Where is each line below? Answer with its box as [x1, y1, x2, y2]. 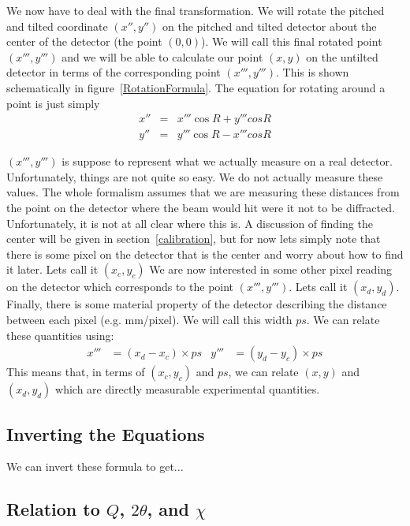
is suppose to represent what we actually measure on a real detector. [61, 153, 393, 170]
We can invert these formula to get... [6, 458, 184, 475]
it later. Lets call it [6, 261, 99, 278]
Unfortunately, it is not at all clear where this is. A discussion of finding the [6, 215, 373, 231]
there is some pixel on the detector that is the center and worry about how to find [6, 245, 404, 262]
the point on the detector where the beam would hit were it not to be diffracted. [6, 200, 395, 215]
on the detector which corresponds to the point [6, 278, 234, 295]
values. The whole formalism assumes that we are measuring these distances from [6, 184, 400, 200]
